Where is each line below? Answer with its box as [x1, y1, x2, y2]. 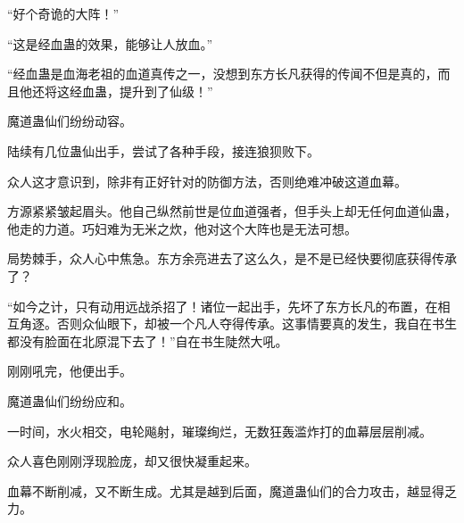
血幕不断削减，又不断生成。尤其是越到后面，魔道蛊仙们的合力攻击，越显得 [7, 481, 444, 500]
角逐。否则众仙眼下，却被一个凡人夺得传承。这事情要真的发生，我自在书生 [19, 314, 457, 333]
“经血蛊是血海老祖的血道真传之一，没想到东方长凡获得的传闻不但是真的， [7, 64, 438, 83]
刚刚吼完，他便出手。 [7, 361, 132, 380]
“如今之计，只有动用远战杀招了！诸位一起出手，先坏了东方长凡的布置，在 [7, 296, 438, 315]
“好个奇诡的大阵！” [7, 4, 120, 22]
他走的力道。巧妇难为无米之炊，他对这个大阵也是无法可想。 [7, 219, 357, 237]
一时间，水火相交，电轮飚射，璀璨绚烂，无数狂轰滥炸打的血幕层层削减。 [7, 421, 432, 440]
